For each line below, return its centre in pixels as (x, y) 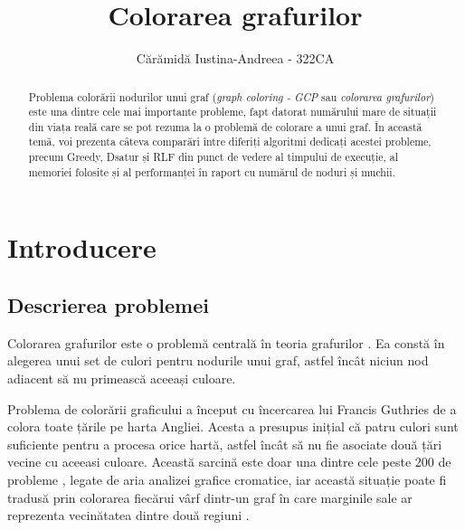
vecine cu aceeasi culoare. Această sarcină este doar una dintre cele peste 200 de (229, 462)
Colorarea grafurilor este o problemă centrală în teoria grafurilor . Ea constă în (226, 342)
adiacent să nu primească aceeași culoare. (122, 379)
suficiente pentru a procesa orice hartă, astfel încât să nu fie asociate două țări (225, 444)
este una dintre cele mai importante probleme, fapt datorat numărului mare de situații (232, 112)
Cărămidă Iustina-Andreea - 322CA (235, 58)
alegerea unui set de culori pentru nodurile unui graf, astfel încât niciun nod (218, 360)
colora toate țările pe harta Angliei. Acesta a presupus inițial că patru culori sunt (233, 426)
